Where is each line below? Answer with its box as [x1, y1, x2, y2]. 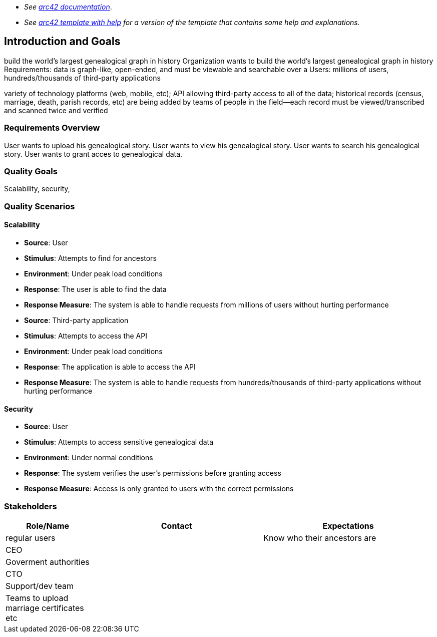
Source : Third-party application [24, 315, 129, 325]
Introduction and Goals [4, 35, 121, 48]
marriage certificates [6, 602, 84, 613]
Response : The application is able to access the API [24, 362, 196, 371]
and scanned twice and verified [4, 106, 108, 115]
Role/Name [26, 520, 70, 531]
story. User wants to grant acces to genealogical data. [4, 149, 183, 158]
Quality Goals [4, 166, 58, 176]
